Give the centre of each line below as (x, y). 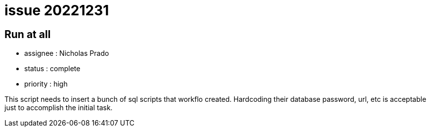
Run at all (28, 34)
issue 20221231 (57, 10)
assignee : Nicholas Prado (67, 53)
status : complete (52, 69)
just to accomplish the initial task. (59, 108)
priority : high (46, 84)
